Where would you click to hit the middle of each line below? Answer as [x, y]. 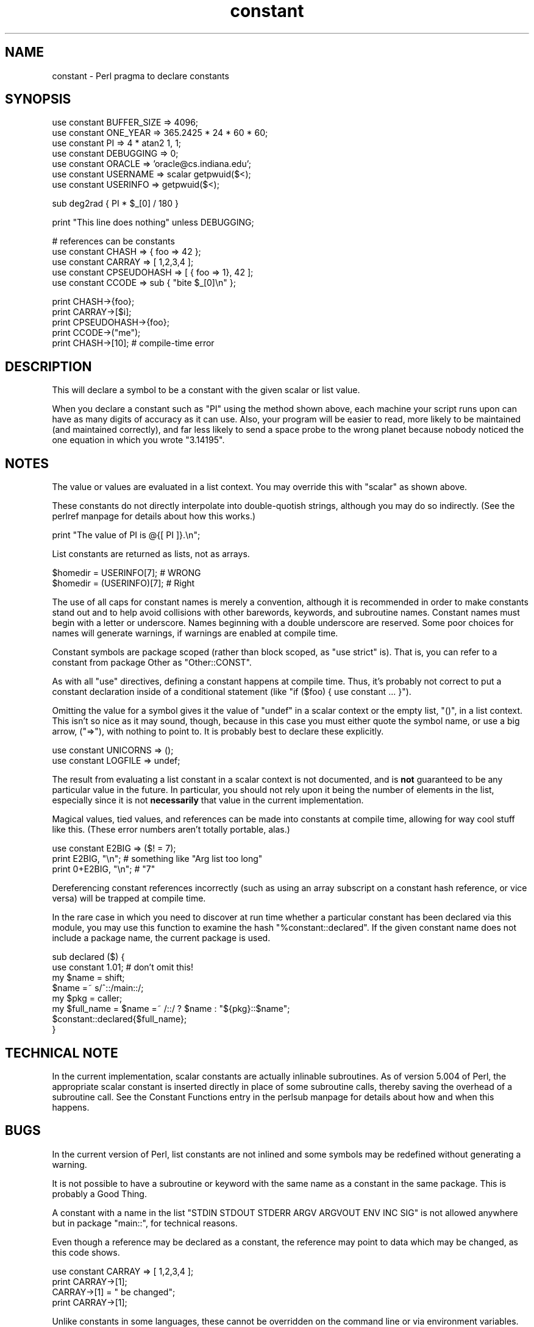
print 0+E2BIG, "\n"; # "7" [104, 869]
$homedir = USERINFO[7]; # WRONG [126, 573]
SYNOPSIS [38, 99]
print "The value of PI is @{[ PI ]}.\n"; [126, 535]
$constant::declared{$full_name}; [119, 1019]
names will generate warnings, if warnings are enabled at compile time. [195, 633]
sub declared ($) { [88, 957]
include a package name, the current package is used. [161, 938]
